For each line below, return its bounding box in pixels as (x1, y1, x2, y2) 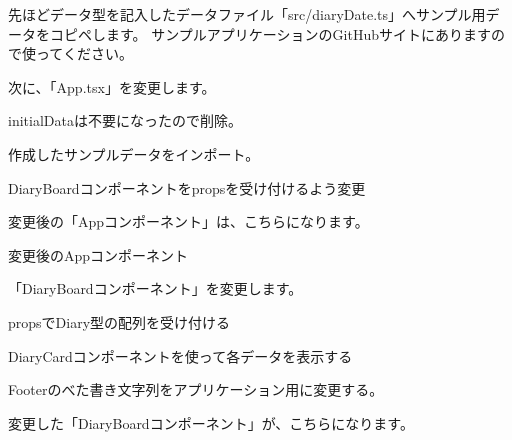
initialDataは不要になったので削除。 (8, 110, 242, 131)
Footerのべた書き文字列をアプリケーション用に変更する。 (8, 379, 384, 400)
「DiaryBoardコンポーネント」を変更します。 (8, 278, 303, 299)
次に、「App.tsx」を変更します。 (8, 76, 216, 97)
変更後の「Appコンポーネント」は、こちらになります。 (8, 211, 369, 232)
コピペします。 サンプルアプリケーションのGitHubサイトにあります (49, 23, 491, 44)
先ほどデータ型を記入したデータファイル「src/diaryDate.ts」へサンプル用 (8, 4, 486, 24)
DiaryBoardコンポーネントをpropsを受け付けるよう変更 (8, 177, 366, 198)
